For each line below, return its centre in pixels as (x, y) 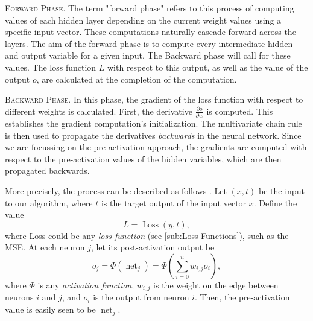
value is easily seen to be (50, 309)
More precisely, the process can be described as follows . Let (116, 191)
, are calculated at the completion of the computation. (137, 79)
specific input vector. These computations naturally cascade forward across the (150, 32)
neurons (19, 297)
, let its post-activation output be (153, 247)
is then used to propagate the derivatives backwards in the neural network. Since (153, 135)
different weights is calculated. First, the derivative (99, 111)
